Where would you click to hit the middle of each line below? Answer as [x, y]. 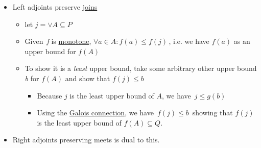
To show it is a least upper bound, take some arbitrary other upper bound [141, 68]
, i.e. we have [189, 41]
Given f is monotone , [58, 41]
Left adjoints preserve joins [55, 7]
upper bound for [50, 51]
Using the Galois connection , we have [95, 113]
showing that [212, 113]
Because [50, 95]
